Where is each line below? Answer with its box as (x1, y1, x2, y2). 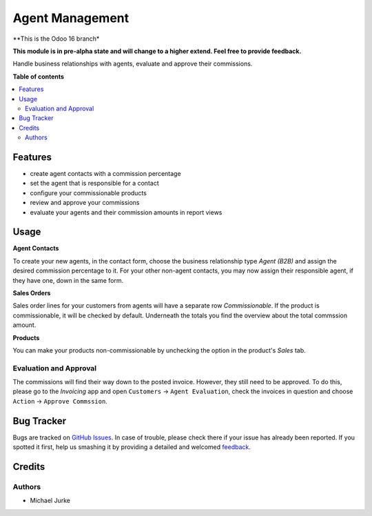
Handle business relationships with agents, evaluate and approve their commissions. (12, 59, 253, 68)
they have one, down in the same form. (12, 276, 124, 284)
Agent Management (12, 10, 130, 26)
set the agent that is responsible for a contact (30, 179, 159, 188)
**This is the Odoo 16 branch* (12, 34, 100, 43)
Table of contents (12, 72, 65, 81)
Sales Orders (12, 289, 51, 297)
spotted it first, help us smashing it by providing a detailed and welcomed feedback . (12, 443, 251, 451)
